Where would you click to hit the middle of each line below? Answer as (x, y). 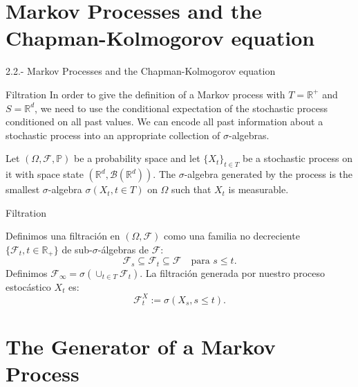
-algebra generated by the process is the (268, 174)
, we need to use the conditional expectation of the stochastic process (181, 108)
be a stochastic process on (298, 158)
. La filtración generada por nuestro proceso (232, 272)
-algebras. (249, 135)
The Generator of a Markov (141, 346)
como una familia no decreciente (232, 236)
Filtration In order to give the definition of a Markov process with (145, 94)
